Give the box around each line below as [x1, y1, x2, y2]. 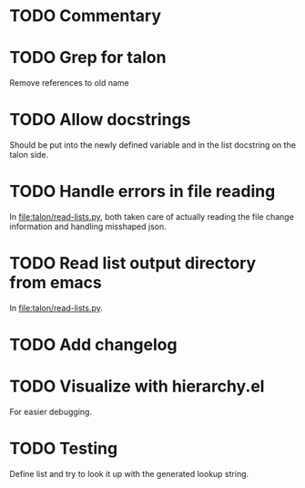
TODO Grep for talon [9, 47, 167, 68]
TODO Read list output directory [9, 253, 257, 274]
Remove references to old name [9, 78, 129, 88]
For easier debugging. [9, 407, 93, 418]
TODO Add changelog [9, 335, 178, 356]
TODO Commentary [9, 5, 162, 26]
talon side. [9, 150, 49, 161]
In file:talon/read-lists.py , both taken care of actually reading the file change [9, 212, 294, 222]
